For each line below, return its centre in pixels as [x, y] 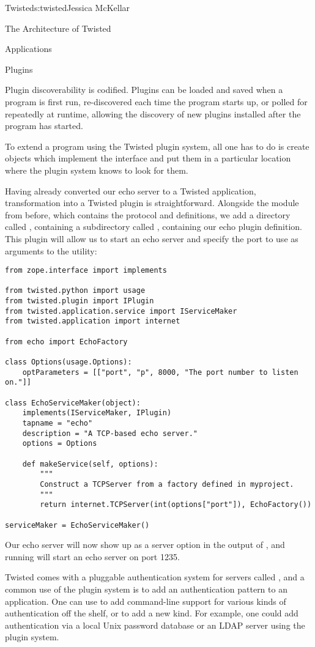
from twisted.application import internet [93, 321]
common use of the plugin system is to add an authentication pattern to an [146, 589]
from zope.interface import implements [86, 271]
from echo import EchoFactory [66, 342]
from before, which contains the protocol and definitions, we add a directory [148, 214]
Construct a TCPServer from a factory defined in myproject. [167, 484]
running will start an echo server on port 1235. [92, 556]
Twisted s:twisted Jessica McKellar [68, 7]
